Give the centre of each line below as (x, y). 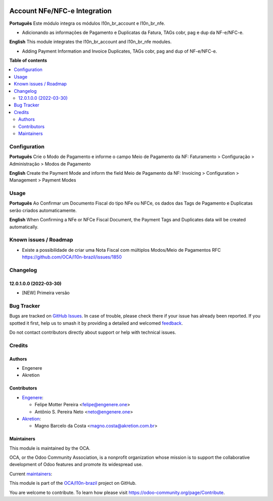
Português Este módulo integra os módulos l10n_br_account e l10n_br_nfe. (87, 23)
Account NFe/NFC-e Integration (61, 11)
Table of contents (28, 60)
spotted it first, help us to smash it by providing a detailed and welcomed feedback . (96, 323)
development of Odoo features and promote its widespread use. (76, 465)
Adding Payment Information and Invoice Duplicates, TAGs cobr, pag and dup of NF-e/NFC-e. (120, 51)
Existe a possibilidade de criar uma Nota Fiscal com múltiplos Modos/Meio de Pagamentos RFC (121, 250)
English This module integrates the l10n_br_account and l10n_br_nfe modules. (90, 42)
